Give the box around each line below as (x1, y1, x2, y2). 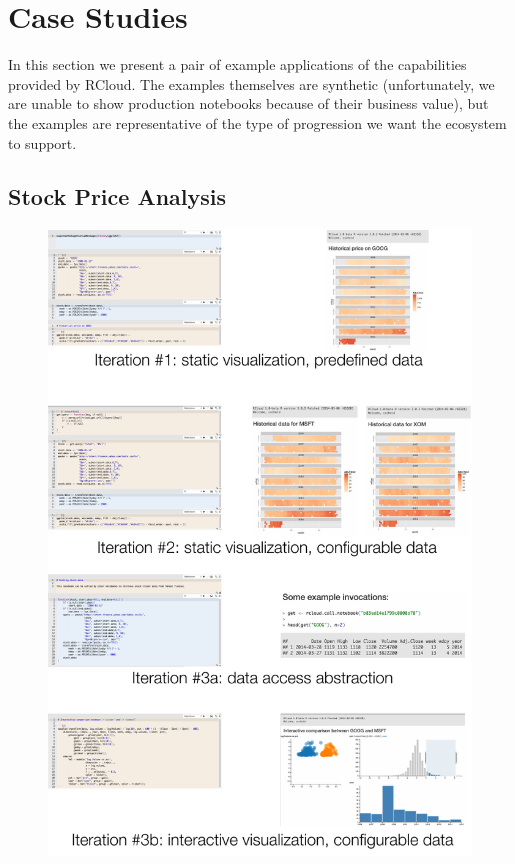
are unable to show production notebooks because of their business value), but (8, 93, 489, 114)
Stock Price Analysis (8, 181, 227, 212)
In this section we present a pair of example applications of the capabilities (8, 54, 467, 75)
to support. (8, 132, 77, 153)
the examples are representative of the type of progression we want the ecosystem (8, 112, 507, 133)
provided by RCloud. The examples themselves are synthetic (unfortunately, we (8, 73, 495, 94)
